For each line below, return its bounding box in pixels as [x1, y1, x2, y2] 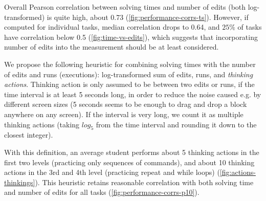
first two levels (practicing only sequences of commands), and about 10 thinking [4, 157, 255, 167]
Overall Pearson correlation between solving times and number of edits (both [4, 2, 246, 12]
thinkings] [4, 176, 35, 187]
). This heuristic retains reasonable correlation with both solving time [35, 176, 254, 187]
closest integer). [4, 129, 53, 140]
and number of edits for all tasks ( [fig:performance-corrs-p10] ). [4, 187, 199, 197]
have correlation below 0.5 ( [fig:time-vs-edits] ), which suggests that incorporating [4, 31, 258, 42]
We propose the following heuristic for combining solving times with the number [4, 58, 256, 69]
